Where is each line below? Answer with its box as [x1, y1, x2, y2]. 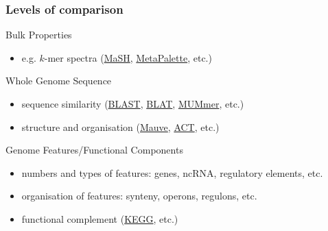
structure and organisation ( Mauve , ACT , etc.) [21, 119, 220, 134]
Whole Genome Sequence [5, 73, 112, 88]
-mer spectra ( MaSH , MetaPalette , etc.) [44, 50, 212, 64]
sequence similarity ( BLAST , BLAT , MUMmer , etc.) [21, 97, 244, 110]
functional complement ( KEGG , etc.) [21, 211, 178, 226]
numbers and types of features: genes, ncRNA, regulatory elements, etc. [21, 165, 323, 180]
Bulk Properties [5, 27, 72, 42]
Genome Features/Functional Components [5, 143, 183, 157]
